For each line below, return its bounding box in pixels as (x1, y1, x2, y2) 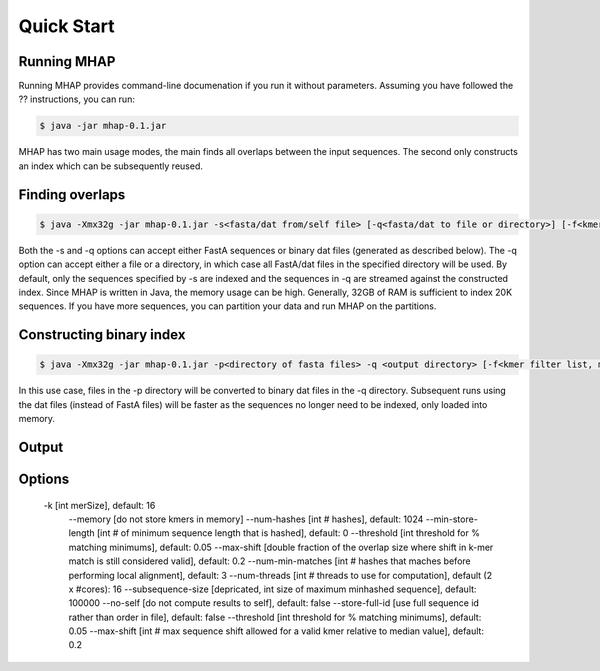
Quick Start (18, 15, 115, 37)
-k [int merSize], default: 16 (43, 499, 156, 511)
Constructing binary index (18, 326, 186, 344)
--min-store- (425, 513, 479, 525)
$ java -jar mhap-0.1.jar (39, 120, 167, 132)
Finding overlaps (18, 186, 126, 203)
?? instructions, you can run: (18, 93, 135, 105)
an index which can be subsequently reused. (18, 160, 204, 172)
